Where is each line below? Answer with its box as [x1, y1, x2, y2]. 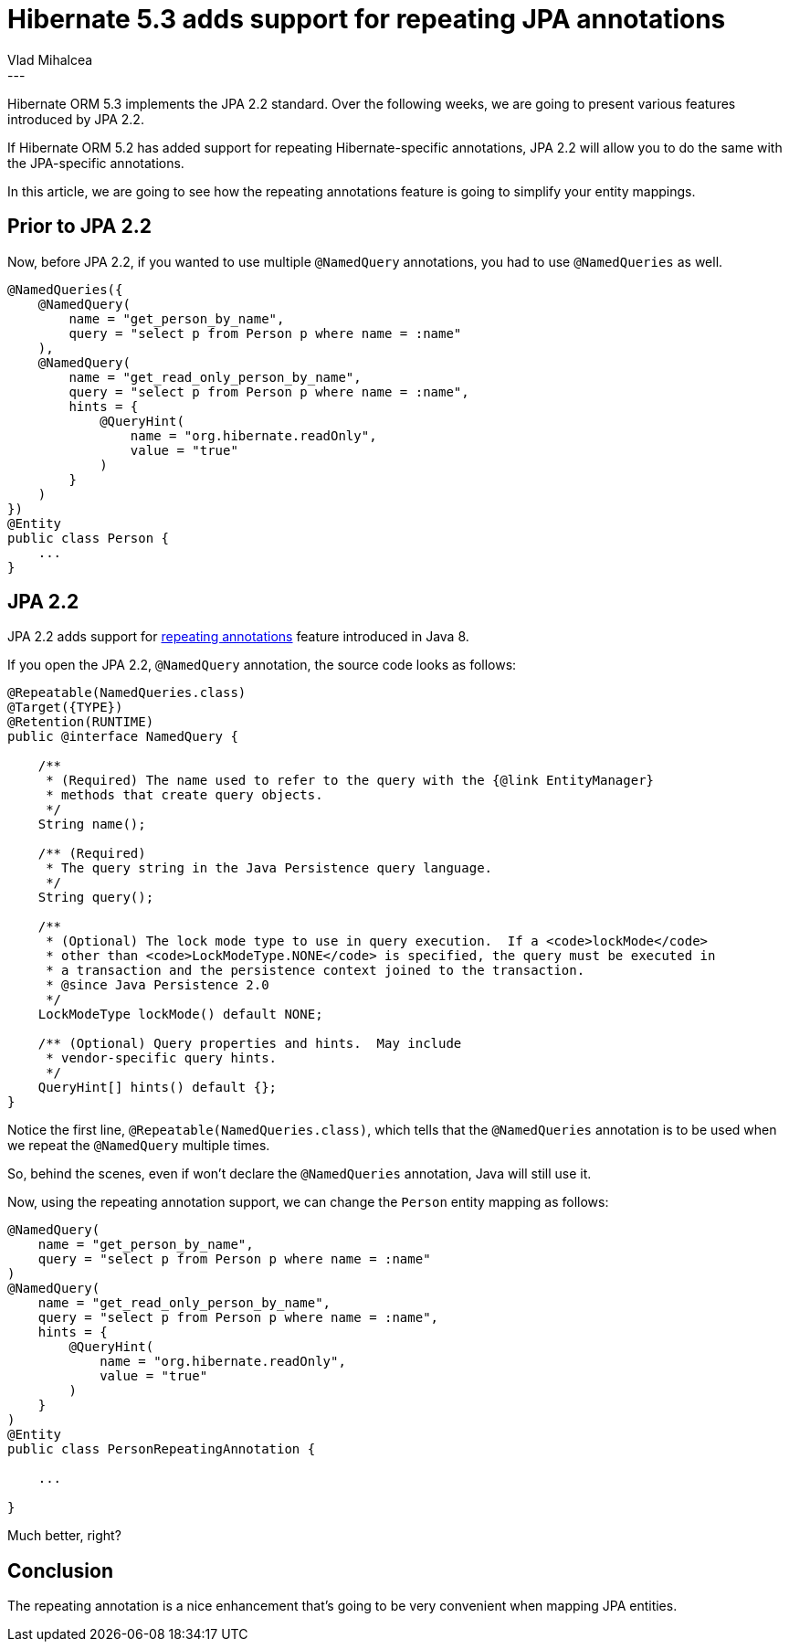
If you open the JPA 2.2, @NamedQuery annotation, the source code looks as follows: [7, 657, 517, 673]
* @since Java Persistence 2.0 [46, 978, 269, 993]
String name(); [37, 817, 146, 832]
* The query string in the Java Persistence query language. [46, 861, 493, 876]
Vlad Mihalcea [7, 51, 93, 68]
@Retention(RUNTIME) [7, 714, 154, 730]
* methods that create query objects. [46, 788, 323, 803]
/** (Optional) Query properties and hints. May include [37, 1036, 462, 1052]
